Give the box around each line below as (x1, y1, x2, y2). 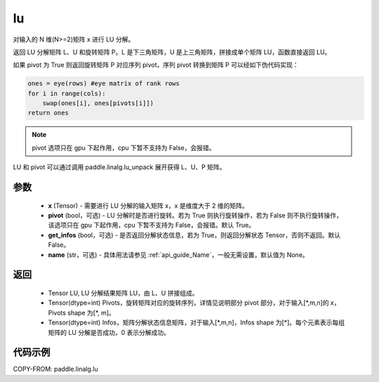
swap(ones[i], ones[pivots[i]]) (42, 99, 154, 107)
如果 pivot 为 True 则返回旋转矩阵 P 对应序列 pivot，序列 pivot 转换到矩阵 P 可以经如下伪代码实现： (13, 60, 299, 70)
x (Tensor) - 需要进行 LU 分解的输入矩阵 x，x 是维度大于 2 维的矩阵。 (48, 201, 248, 210)
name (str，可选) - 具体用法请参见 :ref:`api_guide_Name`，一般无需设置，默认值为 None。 (48, 250, 309, 259)
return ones (27, 109, 69, 117)
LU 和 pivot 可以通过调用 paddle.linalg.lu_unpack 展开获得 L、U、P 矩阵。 (13, 163, 226, 171)
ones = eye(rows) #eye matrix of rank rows (27, 79, 180, 88)
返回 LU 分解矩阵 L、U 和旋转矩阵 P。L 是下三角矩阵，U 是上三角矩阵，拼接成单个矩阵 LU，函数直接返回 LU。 (13, 48, 331, 56)
